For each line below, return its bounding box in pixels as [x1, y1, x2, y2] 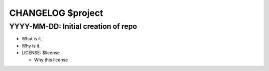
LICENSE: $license [21, 50, 60, 56]
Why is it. [21, 43, 41, 49]
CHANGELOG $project [9, 7, 104, 18]
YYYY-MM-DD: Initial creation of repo [9, 22, 137, 31]
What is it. [21, 36, 42, 42]
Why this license [34, 57, 68, 63]
